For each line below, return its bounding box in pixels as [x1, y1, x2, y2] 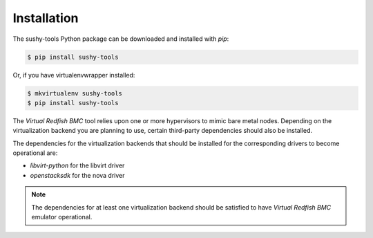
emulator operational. [31, 213, 93, 221]
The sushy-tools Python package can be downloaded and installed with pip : [12, 35, 229, 43]
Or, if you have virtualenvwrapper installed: [12, 71, 135, 79]
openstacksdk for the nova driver [30, 171, 125, 179]
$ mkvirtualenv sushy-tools [27, 89, 122, 97]
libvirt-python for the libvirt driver [30, 161, 125, 170]
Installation [12, 10, 79, 26]
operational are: [12, 149, 58, 157]
